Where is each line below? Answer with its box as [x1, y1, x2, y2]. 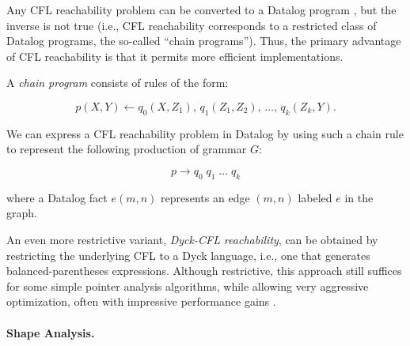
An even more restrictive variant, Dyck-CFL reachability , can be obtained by [6, 231, 378, 247]
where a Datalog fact [6, 189, 108, 205]
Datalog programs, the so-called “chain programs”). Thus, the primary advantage [6, 32, 401, 49]
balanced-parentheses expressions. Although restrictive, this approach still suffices [6, 262, 402, 279]
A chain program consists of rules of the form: [6, 74, 229, 91]
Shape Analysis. [6, 324, 95, 340]
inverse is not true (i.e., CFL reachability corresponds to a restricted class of [6, 17, 377, 33]
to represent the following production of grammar [6, 141, 247, 157]
